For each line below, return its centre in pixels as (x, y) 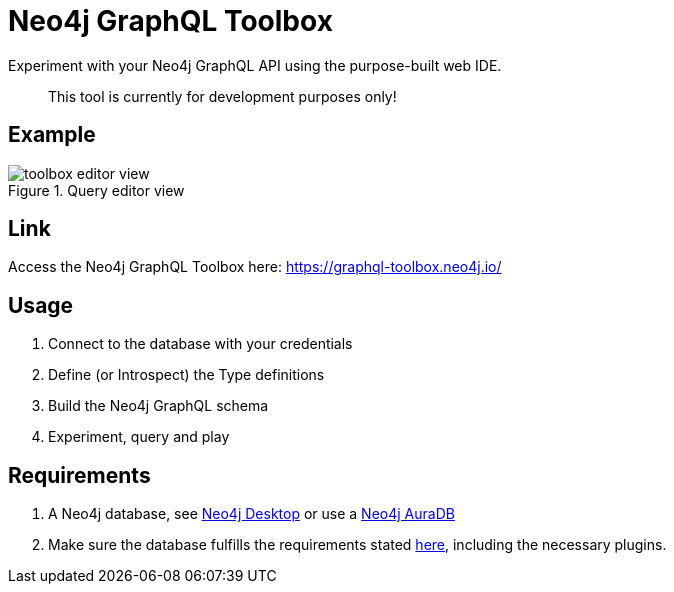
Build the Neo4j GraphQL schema (158, 406)
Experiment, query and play (139, 437)
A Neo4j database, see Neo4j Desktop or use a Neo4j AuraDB (251, 514)
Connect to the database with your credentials (200, 344)
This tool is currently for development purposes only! (222, 96)
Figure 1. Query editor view (96, 190)
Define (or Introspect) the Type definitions (186, 375)
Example (52, 135)
